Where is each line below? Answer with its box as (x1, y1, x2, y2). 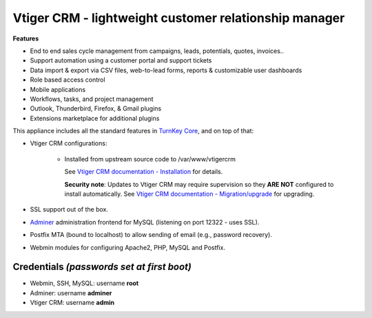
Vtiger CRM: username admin (30, 299, 115, 307)
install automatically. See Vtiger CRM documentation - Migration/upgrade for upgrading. (64, 190, 315, 198)
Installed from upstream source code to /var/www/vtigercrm (64, 155, 236, 163)
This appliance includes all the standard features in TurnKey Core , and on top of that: (12, 127, 254, 135)
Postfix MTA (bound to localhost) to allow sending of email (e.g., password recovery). (30, 231, 272, 239)
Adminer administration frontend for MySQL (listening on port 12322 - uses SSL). (30, 218, 260, 226)
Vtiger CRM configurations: (30, 139, 107, 148)
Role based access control (30, 76, 106, 84)
